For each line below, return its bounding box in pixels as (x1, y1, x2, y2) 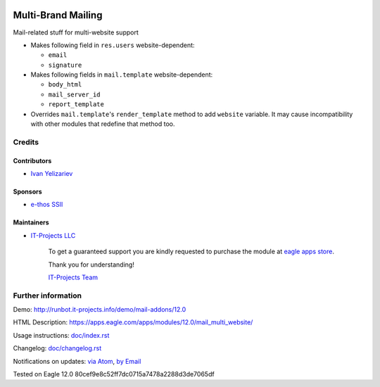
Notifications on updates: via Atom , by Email (13, 357, 141, 365)
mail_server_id (48, 90, 101, 99)
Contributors (13, 156, 52, 165)
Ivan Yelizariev (30, 169, 73, 177)
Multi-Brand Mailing (13, 9, 103, 21)
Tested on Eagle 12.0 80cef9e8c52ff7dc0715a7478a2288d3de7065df (13, 370, 215, 379)
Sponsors (13, 187, 42, 196)
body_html (48, 81, 82, 89)
